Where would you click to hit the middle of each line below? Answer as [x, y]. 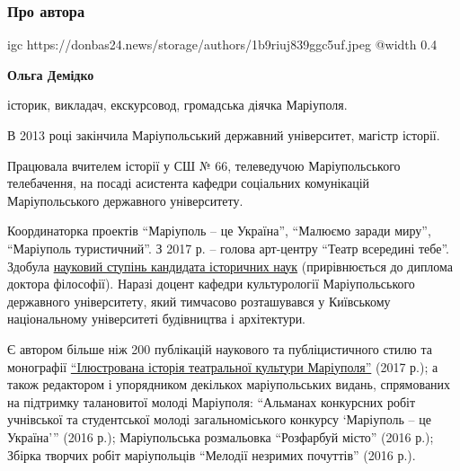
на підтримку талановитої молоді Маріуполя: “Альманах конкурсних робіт [212, 401]
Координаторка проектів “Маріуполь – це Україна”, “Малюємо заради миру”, [219, 231]
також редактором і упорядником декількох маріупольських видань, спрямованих [229, 384]
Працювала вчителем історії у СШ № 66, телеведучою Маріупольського [204, 165]
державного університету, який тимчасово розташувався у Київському [199, 301]
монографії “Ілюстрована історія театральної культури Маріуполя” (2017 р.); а [223, 366]
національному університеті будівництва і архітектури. [157, 319]
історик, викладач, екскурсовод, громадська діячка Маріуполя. [177, 105]
